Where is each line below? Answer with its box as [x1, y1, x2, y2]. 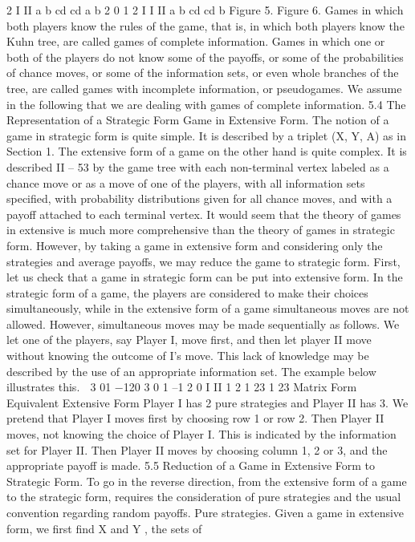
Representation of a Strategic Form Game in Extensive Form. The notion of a [6, 111, 389, 128]
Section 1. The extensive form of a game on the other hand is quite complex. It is [6, 143, 407, 160]
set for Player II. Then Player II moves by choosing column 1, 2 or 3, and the [6, 441, 388, 458]
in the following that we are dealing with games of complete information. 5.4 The [6, 95, 406, 112]
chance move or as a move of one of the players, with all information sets [6, 174, 365, 191]
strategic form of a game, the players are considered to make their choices [6, 284, 368, 301]
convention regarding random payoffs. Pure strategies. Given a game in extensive [6, 504, 405, 520]
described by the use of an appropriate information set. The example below [6, 362, 376, 379]
